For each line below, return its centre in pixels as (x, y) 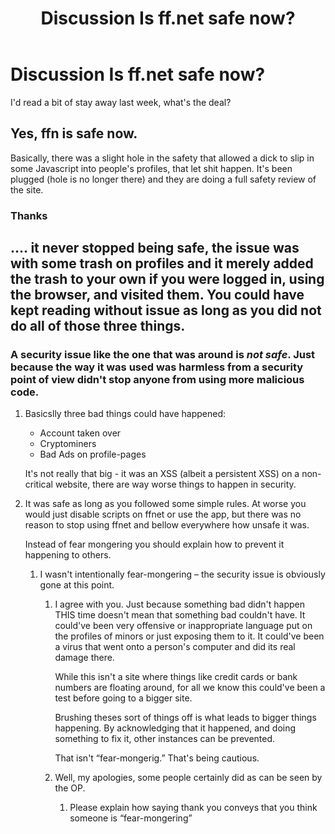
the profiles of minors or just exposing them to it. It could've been (189, 636)
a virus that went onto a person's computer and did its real (175, 647)
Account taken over (80, 433)
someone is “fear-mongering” (131, 818)
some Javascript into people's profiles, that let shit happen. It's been (151, 168)
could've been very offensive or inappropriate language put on (183, 626)
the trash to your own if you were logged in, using (167, 279)
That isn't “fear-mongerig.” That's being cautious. (157, 758)
